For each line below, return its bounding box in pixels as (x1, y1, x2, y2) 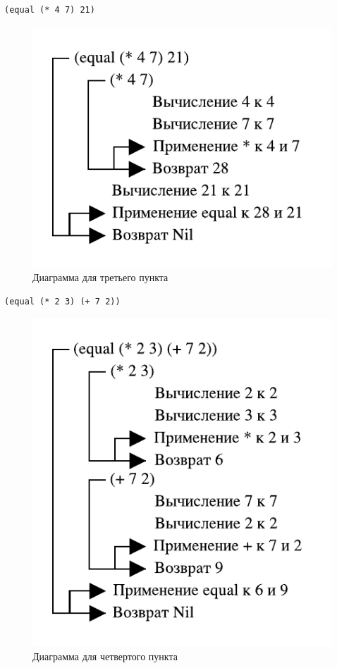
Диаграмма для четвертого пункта (32, 649, 178, 664)
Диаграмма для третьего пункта (32, 270, 168, 285)
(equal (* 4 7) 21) (4, 5, 95, 15)
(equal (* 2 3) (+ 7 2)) (4, 296, 121, 307)
